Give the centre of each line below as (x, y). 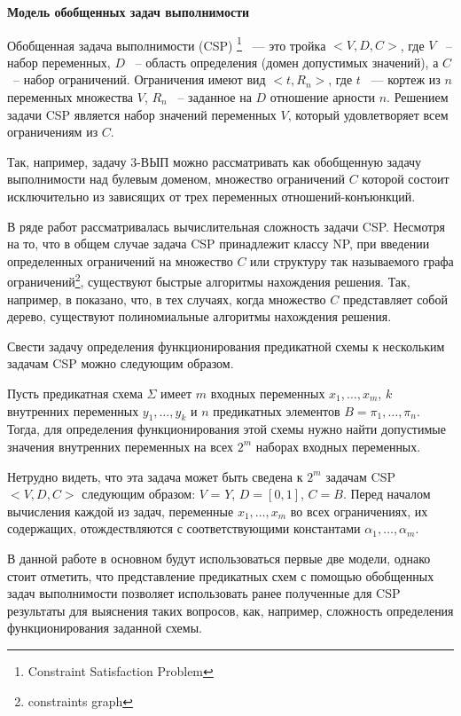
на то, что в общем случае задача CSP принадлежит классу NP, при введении (219, 244)
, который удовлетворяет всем (368, 114)
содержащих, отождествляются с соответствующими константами (184, 528)
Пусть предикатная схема (75, 393)
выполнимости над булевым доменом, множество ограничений (176, 179)
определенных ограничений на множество (120, 260)
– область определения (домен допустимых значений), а (287, 62)
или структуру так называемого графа (352, 260)
